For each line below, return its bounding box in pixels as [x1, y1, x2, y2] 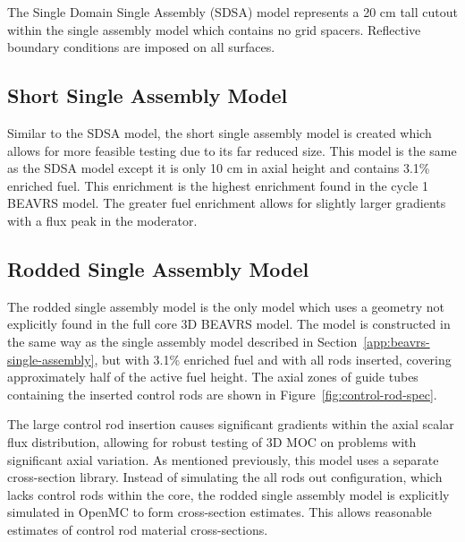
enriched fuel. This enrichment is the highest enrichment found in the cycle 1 [7, 176, 428, 194]
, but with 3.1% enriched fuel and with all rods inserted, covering [94, 349, 452, 368]
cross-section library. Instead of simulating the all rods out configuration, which [7, 468, 443, 486]
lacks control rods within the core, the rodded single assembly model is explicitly [7, 485, 450, 503]
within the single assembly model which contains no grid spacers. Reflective [7, 20, 421, 39]
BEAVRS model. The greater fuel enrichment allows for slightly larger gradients [7, 194, 446, 212]
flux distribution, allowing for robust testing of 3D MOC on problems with [7, 432, 417, 451]
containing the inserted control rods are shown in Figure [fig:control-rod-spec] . [7, 384, 437, 403]
